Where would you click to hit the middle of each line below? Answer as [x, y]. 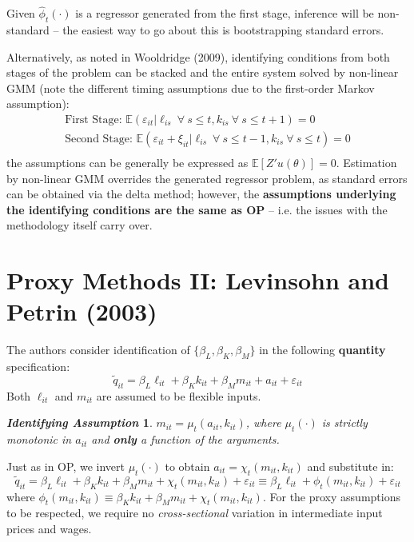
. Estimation [366, 163]
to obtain [187, 466]
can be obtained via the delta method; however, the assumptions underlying [201, 194]
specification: [38, 367]
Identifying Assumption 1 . [80, 422]
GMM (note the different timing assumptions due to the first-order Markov [191, 88]
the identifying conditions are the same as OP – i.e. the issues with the [197, 209]
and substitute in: [350, 466]
